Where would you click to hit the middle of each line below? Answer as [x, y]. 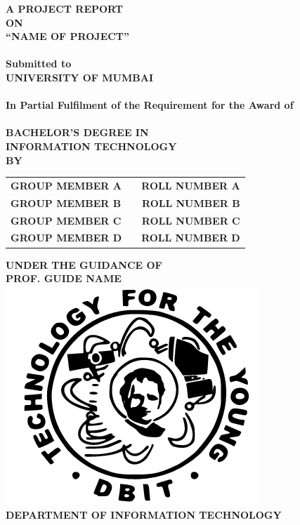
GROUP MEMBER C [66, 220]
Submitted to [39, 64]
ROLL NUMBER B [191, 202]
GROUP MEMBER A [66, 185]
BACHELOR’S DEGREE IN [77, 132]
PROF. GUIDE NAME [64, 278]
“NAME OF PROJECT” [68, 36]
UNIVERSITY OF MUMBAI [79, 77]
